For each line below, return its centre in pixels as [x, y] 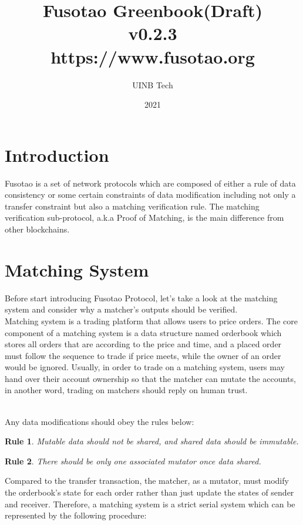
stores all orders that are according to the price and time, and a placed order [143, 344]
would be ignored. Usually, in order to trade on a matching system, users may [145, 367]
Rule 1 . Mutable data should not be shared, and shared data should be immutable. [152, 441]
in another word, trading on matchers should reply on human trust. [126, 390]
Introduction [57, 154]
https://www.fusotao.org [153, 56]
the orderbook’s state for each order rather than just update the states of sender [149, 492]
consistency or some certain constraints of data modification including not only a [150, 195]
